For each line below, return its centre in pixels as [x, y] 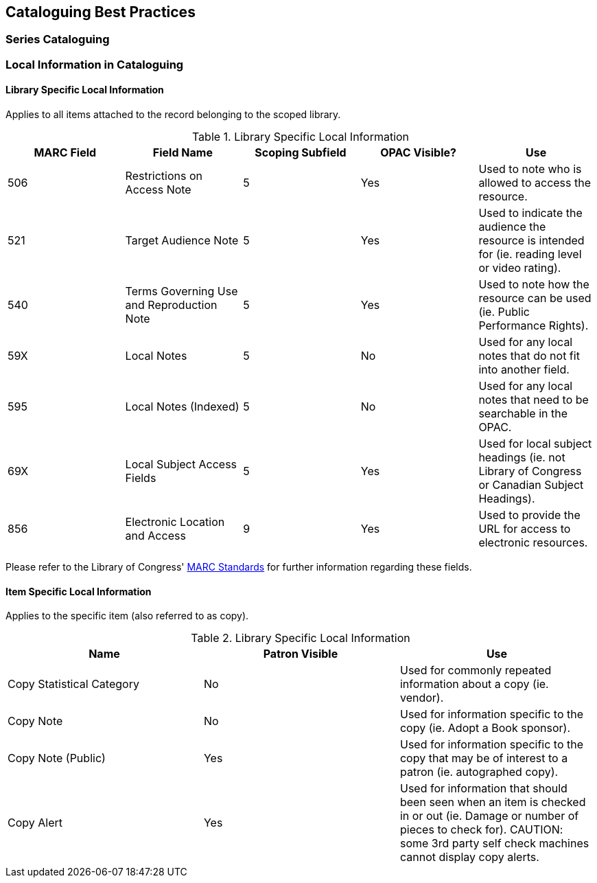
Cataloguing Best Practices [101, 12]
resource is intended [531, 241]
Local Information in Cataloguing [95, 64]
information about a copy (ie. [474, 684]
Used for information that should [483, 789]
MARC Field [65, 153]
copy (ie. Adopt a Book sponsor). [485, 728]
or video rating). [520, 268]
